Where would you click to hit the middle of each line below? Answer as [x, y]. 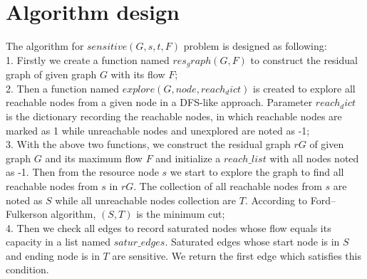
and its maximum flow [94, 158]
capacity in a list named [58, 242]
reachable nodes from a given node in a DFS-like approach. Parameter [159, 102]
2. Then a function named [63, 88]
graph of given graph [51, 74]
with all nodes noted [314, 158]
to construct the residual [304, 59]
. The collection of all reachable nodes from [228, 185]
